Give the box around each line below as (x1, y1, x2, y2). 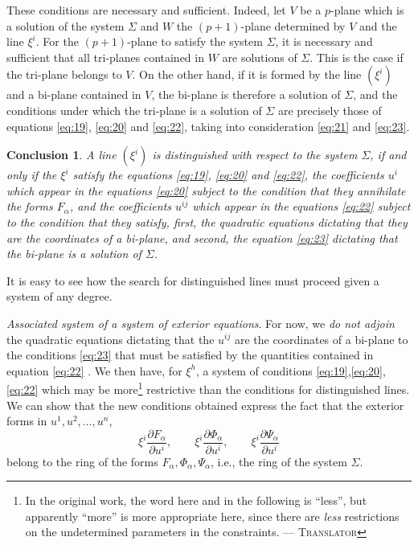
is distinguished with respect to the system (152, 146, 358, 163)
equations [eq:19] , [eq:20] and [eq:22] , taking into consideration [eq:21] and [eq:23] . (6, 117, 410, 134)
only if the (6, 166, 57, 183)
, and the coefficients (69, 198, 172, 215)
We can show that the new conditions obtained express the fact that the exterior (6, 396, 404, 413)
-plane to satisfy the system (127, 33, 263, 50)
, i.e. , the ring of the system (211, 453, 347, 469)
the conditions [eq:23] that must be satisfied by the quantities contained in (6, 346, 374, 363)
